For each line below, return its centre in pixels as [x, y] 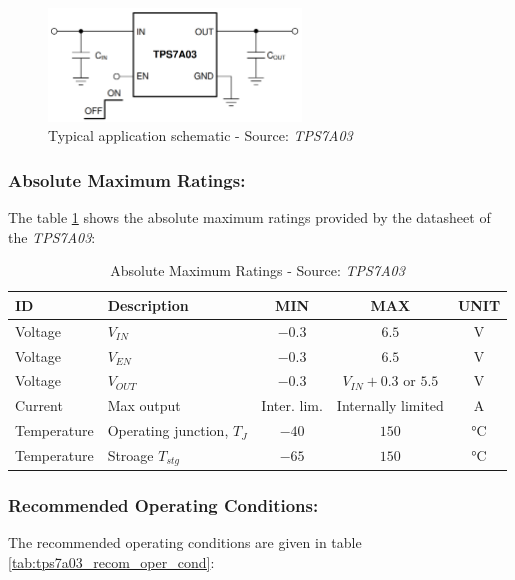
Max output [144, 405]
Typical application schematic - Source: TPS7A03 [200, 135]
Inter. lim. [292, 405]
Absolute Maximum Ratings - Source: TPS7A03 [257, 270]
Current [39, 405]
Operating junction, [168, 430]
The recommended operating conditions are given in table [185, 542]
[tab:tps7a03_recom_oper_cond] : [111, 561]
